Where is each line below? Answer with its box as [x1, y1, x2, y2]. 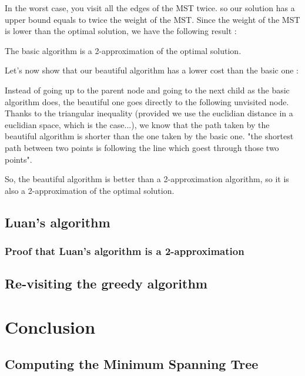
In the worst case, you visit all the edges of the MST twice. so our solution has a [5, 2, 295, 14]
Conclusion [5, 314, 96, 338]
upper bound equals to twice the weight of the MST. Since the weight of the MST [5, 13, 300, 25]
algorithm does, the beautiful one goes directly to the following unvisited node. [5, 95, 289, 108]
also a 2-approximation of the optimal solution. [5, 184, 175, 196]
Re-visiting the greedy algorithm [5, 274, 207, 293]
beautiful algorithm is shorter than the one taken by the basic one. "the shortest [5, 130, 294, 142]
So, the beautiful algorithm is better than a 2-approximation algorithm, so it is [5, 173, 289, 185]
